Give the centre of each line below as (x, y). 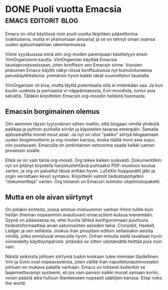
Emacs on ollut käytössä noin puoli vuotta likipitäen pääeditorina (71, 34)
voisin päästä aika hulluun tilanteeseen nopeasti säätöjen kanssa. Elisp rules (84, 277)
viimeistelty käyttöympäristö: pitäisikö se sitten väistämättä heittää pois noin (83, 241)
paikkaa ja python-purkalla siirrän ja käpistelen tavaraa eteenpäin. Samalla (82, 129)
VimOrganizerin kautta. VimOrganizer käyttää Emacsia (61, 59)
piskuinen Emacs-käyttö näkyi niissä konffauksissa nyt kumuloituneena (78, 70)
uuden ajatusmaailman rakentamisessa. (46, 44)
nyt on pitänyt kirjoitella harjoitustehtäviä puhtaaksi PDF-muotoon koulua (80, 165)
